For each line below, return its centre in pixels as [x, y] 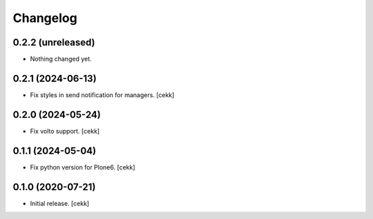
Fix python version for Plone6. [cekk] [83, 167]
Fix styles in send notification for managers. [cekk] [102, 95]
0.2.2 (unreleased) [54, 42]
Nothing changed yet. [61, 59]
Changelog [45, 18]
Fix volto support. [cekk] [65, 131]
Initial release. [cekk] [60, 203]
